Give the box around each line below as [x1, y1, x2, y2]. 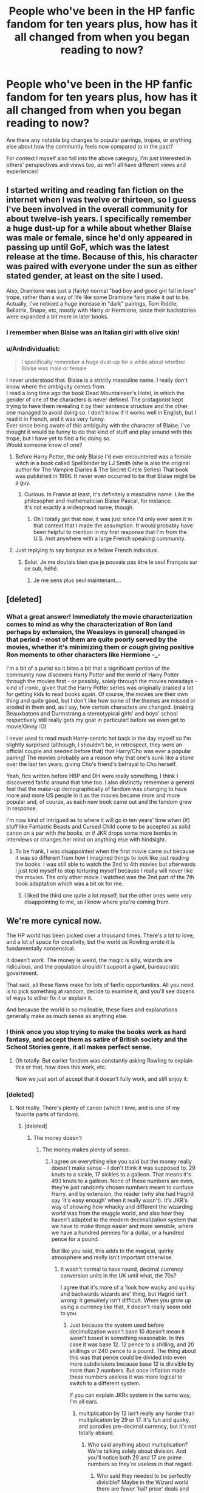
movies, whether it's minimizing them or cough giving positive [6, 643, 194, 652]
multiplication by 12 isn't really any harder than [78, 1410, 195, 1417]
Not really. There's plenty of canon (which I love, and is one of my [15, 1104, 180, 1112]
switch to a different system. [69, 1380, 141, 1387]
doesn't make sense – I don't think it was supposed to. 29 [51, 1164, 195, 1172]
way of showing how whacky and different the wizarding [51, 1203, 193, 1210]
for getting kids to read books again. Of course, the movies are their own [6, 690, 188, 698]
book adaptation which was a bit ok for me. [15, 880, 123, 887]
